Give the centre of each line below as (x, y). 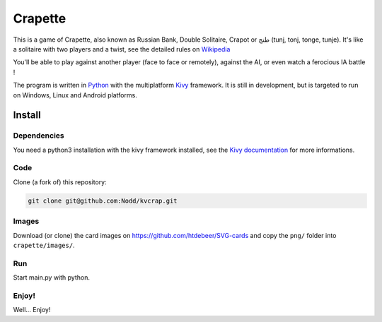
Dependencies (39, 136)
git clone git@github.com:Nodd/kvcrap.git (103, 201)
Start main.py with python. (51, 278)
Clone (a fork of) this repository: (60, 182)
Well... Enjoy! (32, 310)
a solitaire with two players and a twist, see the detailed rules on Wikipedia (122, 49)
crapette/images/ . (44, 245)
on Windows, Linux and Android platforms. (75, 95)
